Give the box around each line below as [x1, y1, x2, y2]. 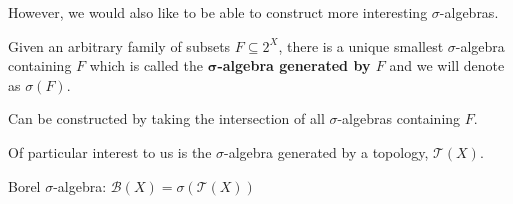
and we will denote [389, 55, 505, 76]
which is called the [89, 55, 203, 76]
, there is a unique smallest [278, 35, 444, 56]
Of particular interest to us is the [8, 141, 212, 162]
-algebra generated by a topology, [224, 141, 429, 162]
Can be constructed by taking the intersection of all [8, 108, 325, 129]
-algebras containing [337, 108, 461, 129]
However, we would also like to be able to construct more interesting [8, 2, 428, 22]
